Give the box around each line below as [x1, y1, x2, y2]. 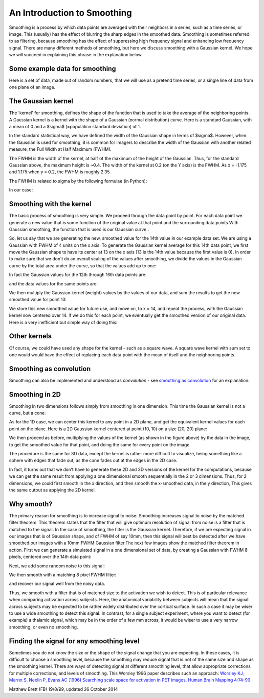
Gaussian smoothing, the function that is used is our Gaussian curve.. [9, 226, 149, 232]
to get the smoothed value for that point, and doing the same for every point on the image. [9, 442, 191, 447]
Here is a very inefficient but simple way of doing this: [9, 319, 118, 325]
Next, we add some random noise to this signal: [9, 563, 105, 569]
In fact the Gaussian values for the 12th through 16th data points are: [9, 272, 147, 278]
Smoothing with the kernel [9, 200, 91, 208]
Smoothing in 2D [9, 390, 61, 398]
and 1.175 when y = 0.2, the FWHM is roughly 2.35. [9, 169, 111, 175]
